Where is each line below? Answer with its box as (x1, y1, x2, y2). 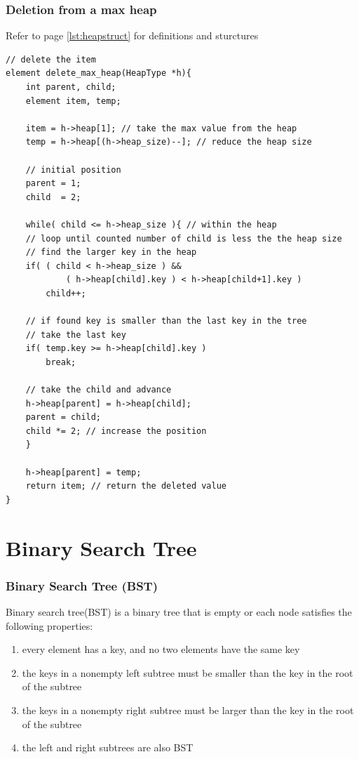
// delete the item (6, 54, 96, 65)
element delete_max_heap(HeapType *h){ (6, 68, 191, 79)
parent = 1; (25, 178, 81, 189)
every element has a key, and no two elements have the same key (22, 642, 300, 656)
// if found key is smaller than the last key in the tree (25, 316, 307, 326)
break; (46, 357, 76, 367)
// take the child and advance (25, 385, 172, 395)
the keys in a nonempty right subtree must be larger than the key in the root (22, 702, 354, 717)
